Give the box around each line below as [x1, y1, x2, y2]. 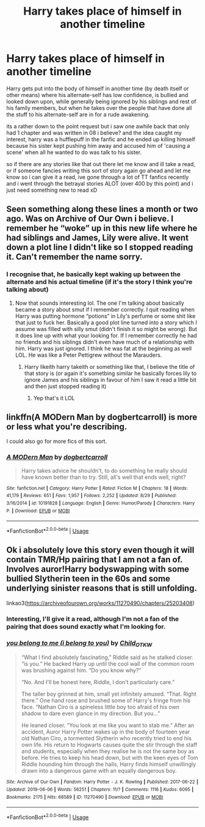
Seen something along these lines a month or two [6, 204, 198, 214]
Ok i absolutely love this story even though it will [6, 545, 195, 555]
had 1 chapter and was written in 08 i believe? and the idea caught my [6, 129, 182, 136]
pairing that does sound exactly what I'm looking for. [6, 622, 166, 630]
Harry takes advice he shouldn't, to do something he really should [21, 467, 187, 474]
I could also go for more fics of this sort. [6, 438, 107, 445]
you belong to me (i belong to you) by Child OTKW [6, 638, 153, 648]
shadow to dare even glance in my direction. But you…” [21, 710, 160, 717]
